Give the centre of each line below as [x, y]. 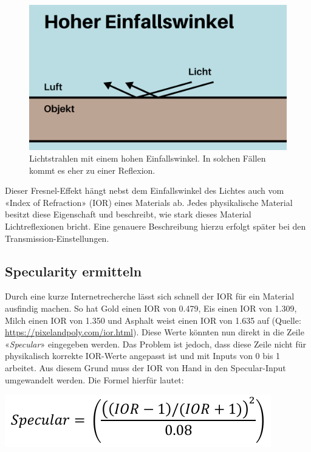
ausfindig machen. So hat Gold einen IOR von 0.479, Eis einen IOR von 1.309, [151, 308]
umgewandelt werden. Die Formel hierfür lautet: [94, 379]
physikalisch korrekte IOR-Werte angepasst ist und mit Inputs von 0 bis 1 [143, 356]
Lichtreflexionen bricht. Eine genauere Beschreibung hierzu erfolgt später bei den [155, 226]
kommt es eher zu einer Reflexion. [92, 170]
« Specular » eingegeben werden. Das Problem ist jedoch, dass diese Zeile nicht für [156, 344]
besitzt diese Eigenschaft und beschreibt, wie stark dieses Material [128, 214]
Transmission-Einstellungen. [57, 238]
